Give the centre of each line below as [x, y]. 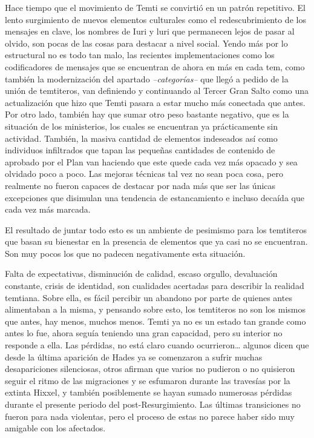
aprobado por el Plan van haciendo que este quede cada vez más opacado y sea [151, 161]
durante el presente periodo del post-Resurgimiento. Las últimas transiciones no [153, 404]
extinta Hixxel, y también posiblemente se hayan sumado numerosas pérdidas [149, 392]
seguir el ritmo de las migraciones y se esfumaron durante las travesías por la [148, 380]
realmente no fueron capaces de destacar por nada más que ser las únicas [140, 185]
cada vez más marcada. [48, 209]
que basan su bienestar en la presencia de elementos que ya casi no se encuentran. [156, 241]
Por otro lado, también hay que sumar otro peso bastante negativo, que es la [147, 114]
